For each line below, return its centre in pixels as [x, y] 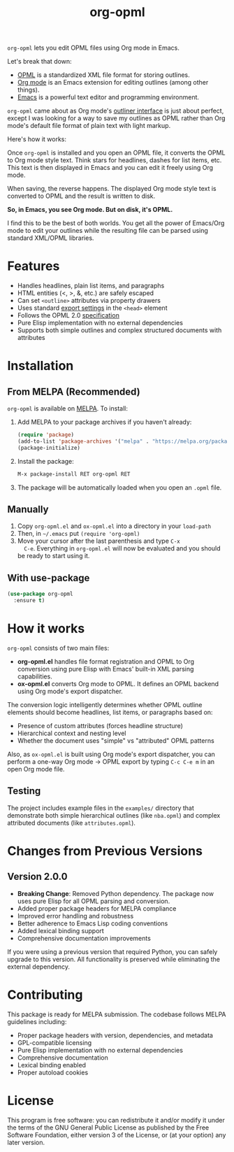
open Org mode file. [36, 769]
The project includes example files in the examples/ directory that [101, 808]
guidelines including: [37, 1021]
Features [34, 266]
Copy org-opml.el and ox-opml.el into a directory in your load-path [114, 526]
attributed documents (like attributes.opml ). [72, 823]
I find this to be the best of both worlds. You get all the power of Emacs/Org [116, 223]
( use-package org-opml [40, 594]
